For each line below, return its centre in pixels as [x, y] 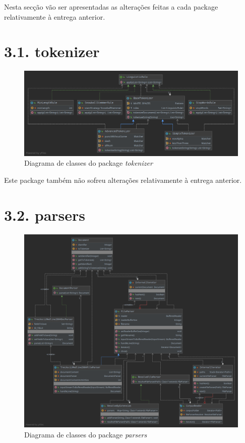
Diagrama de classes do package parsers [86, 434]
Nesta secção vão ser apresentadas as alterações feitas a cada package [111, 7]
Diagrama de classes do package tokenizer [88, 163]
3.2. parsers [45, 214]
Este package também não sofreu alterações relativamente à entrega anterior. [123, 180]
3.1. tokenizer [52, 51]
